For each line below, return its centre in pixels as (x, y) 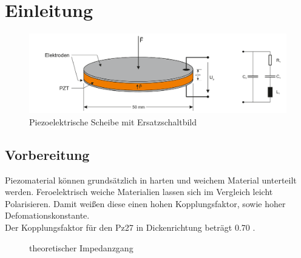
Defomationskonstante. (47, 215)
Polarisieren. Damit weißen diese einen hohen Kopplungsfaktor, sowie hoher (145, 203)
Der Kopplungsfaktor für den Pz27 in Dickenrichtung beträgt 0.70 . (130, 227)
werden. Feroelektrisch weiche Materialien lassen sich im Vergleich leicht (139, 192)
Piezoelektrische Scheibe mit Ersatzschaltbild (113, 121)
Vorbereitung (47, 154)
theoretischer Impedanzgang (81, 247)
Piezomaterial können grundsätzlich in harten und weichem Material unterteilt (151, 180)
